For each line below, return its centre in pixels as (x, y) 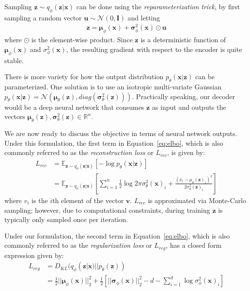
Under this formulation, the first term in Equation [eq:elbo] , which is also (114, 143)
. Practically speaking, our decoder (184, 96)
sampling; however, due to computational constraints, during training (107, 210)
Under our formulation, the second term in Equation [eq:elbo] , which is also (117, 235)
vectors (15, 116)
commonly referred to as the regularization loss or (78, 245)
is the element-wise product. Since (82, 40)
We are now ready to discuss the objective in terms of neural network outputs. (121, 133)
